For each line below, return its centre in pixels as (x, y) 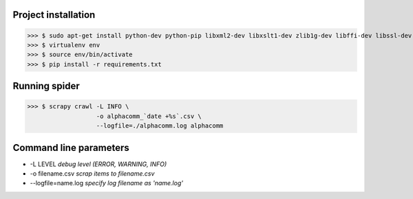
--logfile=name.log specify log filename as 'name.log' (107, 183)
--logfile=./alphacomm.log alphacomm (160, 126)
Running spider (46, 86)
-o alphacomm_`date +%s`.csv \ (149, 116)
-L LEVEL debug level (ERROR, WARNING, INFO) (98, 164)
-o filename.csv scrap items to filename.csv (92, 174)
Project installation (54, 15)
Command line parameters (71, 148)
